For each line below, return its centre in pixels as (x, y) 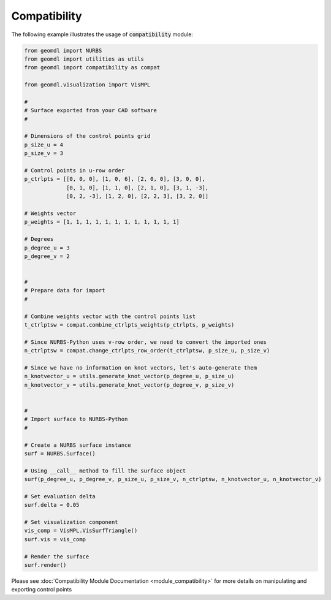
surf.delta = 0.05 (52, 505)
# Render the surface (57, 556)
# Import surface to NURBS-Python (76, 419)
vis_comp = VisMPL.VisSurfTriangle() (81, 531)
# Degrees (39, 239)
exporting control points (42, 590)
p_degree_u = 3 (47, 248)
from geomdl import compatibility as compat (92, 68)
